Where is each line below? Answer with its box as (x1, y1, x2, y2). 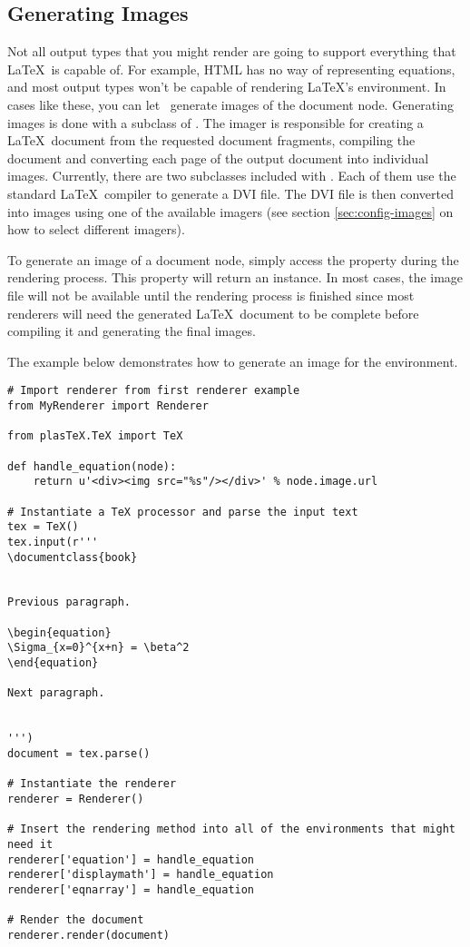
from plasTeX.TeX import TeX (7, 429, 183, 443)
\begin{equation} (7, 626, 112, 639)
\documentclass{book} (7, 550, 138, 564)
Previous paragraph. (7, 596, 132, 609)
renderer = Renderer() (7, 793, 144, 806)
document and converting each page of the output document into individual (7, 148, 429, 167)
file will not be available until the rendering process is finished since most (7, 285, 415, 304)
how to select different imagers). (7, 220, 185, 239)
